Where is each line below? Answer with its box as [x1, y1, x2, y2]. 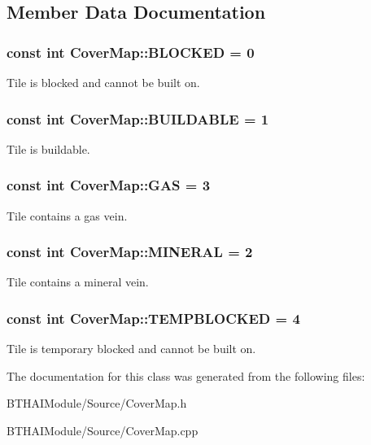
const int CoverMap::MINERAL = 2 [7, 242, 253, 262]
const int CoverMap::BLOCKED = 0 [7, 41, 255, 62]
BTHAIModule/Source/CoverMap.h [7, 395, 187, 412]
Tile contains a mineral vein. [7, 273, 149, 290]
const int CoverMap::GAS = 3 [7, 175, 211, 195]
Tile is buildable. [7, 140, 90, 157]
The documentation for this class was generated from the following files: [7, 367, 365, 384]
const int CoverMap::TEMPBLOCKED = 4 [7, 308, 300, 328]
